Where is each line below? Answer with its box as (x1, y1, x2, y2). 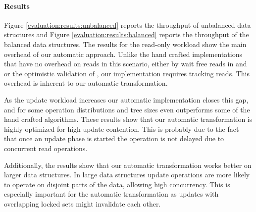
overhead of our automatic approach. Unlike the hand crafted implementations (4, 49, 242, 59)
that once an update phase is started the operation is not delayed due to (4, 133, 224, 144)
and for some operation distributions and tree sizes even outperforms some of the (4, 104, 250, 114)
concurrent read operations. (4, 143, 88, 153)
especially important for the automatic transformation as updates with (4, 189, 219, 199)
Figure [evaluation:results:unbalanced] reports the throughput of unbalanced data (4, 19, 251, 30)
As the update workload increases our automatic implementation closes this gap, (4, 94, 249, 105)
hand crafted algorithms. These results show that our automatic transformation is (4, 114, 253, 124)
